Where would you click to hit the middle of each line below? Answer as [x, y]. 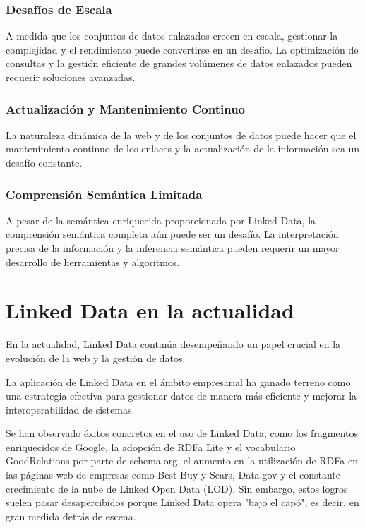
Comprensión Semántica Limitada [104, 194]
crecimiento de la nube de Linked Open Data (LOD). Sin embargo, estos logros [177, 488]
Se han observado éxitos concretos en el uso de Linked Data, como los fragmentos [182, 433]
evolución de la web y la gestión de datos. [96, 358]
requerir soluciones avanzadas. [71, 77]
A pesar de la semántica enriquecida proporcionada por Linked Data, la [161, 220]
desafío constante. [44, 162]
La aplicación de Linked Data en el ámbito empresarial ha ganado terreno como [178, 382]
